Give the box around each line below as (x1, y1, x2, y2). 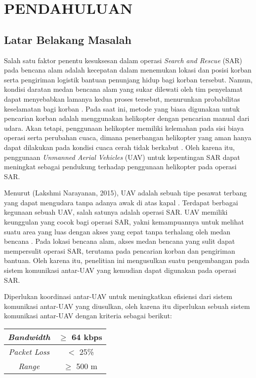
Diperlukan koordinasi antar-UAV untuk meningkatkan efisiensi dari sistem (4, 291, 233, 302)
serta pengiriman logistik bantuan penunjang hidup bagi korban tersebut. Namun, (4, 74, 253, 84)
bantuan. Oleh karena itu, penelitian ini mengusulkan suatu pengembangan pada (4, 255, 250, 265)
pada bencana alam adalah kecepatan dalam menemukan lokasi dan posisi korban (4, 65, 252, 75)
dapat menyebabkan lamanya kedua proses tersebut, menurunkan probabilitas (4, 93, 240, 104)
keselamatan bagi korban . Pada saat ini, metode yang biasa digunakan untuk (4, 103, 240, 113)
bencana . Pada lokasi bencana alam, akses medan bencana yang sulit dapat (4, 236, 235, 246)
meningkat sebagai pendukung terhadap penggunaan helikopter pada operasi (4, 161, 237, 172)
